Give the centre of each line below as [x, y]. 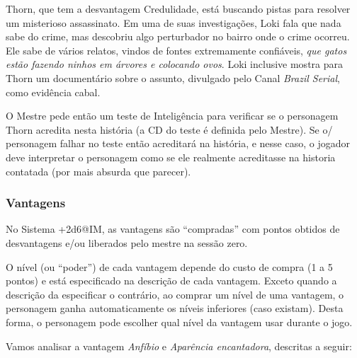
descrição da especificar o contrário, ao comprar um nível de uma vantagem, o [175, 294]
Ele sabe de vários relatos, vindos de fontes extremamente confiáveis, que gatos [176, 50]
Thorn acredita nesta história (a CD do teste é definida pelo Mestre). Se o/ [169, 129]
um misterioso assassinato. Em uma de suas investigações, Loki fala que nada [174, 22]
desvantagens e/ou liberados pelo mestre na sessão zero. [127, 242]
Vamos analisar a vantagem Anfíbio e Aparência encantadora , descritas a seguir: [179, 346]
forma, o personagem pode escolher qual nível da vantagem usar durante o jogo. [179, 322]
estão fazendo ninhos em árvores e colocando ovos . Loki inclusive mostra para [175, 64]
